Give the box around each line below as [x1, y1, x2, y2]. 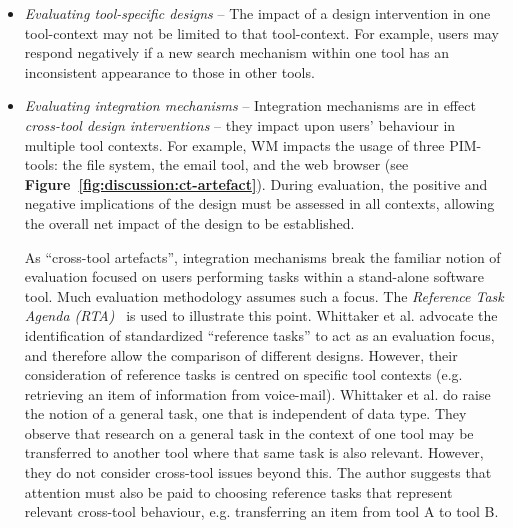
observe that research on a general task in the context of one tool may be [24, 422, 474, 443]
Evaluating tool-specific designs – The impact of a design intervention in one [24, 3, 491, 23]
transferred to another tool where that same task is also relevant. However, [24, 442, 484, 463]
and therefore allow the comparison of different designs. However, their [24, 344, 458, 365]
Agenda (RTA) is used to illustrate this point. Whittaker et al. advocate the [24, 305, 498, 326]
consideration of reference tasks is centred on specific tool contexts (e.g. [24, 364, 463, 385]
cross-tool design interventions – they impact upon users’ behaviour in [24, 114, 456, 135]
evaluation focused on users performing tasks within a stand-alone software [24, 266, 484, 287]
